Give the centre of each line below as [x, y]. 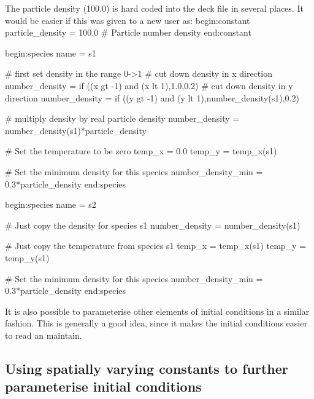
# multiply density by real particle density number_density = [122, 118]
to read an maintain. [44, 335]
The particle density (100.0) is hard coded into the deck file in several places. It [154, 8]
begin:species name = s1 [51, 53]
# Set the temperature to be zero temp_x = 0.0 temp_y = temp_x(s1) [141, 151]
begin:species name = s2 [51, 204]
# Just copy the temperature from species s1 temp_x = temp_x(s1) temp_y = [156, 246]
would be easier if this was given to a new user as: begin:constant [128, 20]
